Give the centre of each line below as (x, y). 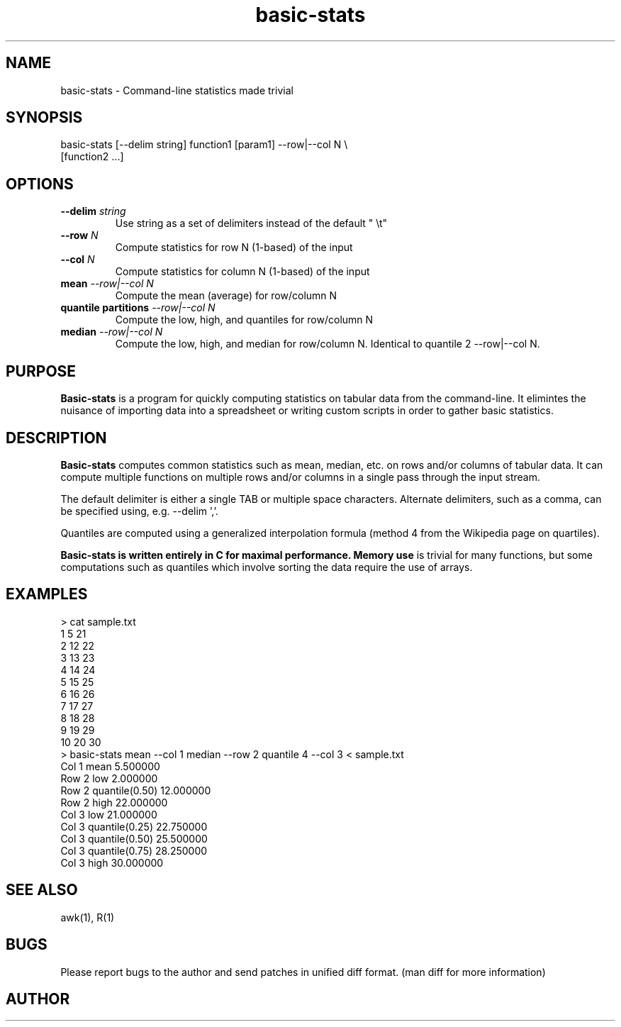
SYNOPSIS (44, 118)
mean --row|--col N (107, 284)
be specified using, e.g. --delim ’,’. (139, 511)
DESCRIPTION (56, 438)
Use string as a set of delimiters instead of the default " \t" (251, 223)
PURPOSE (41, 371)
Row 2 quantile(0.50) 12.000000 (136, 790)
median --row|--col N (112, 332)
